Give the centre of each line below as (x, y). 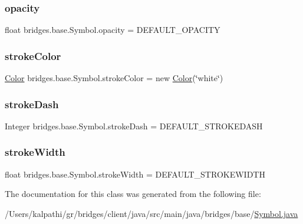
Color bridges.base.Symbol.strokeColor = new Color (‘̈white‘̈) (114, 78)
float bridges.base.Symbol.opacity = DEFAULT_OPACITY (113, 30)
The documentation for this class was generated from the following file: (133, 194)
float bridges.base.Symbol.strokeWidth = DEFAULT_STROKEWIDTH (135, 174)
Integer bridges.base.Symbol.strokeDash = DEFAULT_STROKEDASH (134, 126)
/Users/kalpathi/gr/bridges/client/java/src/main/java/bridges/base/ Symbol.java (151, 213)
